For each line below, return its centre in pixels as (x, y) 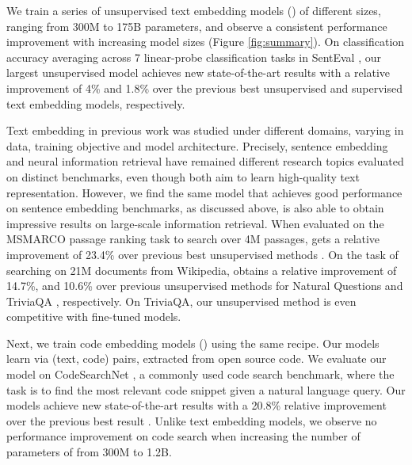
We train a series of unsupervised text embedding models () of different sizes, (194, 10)
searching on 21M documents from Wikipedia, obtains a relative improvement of (202, 270)
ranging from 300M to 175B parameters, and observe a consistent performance (197, 26)
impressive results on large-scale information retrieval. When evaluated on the (195, 223)
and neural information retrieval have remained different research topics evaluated (205, 161)
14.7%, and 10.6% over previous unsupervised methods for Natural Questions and (205, 286)
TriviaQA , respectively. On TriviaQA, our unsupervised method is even (181, 301)
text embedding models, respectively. (96, 103)
